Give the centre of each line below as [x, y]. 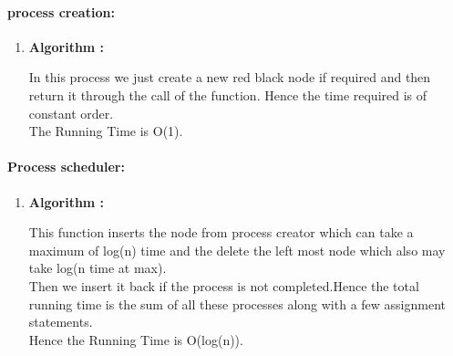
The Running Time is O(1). [106, 131]
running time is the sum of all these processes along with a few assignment [237, 304]
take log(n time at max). [98, 268]
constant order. [71, 113]
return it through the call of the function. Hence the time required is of [228, 94]
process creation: [61, 11]
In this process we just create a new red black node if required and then [230, 77]
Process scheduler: [66, 167]
